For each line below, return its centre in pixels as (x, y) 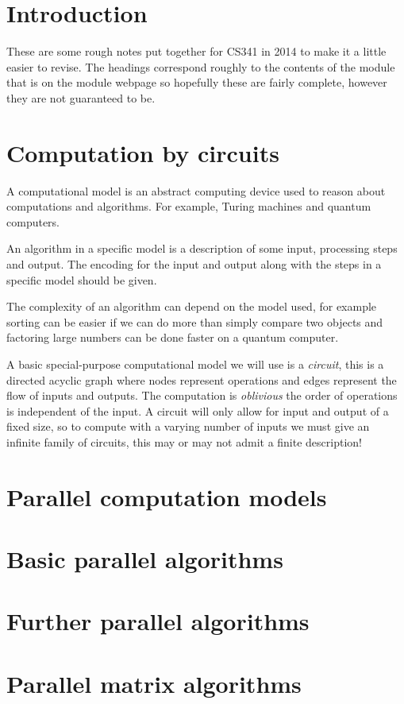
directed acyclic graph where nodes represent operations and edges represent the (202, 379)
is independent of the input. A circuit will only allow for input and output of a (198, 410)
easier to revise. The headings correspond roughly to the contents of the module (201, 66)
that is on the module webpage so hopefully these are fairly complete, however (197, 82)
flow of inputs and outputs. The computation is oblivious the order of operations (202, 395)
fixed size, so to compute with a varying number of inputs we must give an (188, 426)
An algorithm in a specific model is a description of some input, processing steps (202, 248)
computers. (33, 221)
